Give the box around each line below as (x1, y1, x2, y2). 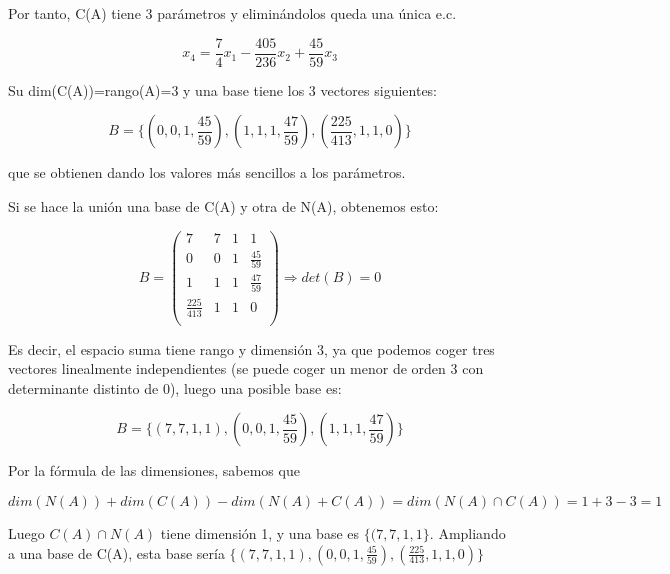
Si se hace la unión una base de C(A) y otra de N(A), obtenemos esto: (8, 195, 439, 216)
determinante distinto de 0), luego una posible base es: (8, 377, 342, 398)
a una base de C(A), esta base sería (8, 542, 225, 563)
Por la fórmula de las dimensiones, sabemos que (8, 460, 300, 481)
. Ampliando (429, 523, 506, 544)
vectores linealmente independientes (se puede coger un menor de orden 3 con (8, 358, 484, 379)
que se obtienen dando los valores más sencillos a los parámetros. (8, 162, 406, 183)
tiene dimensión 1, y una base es (160, 523, 360, 544)
